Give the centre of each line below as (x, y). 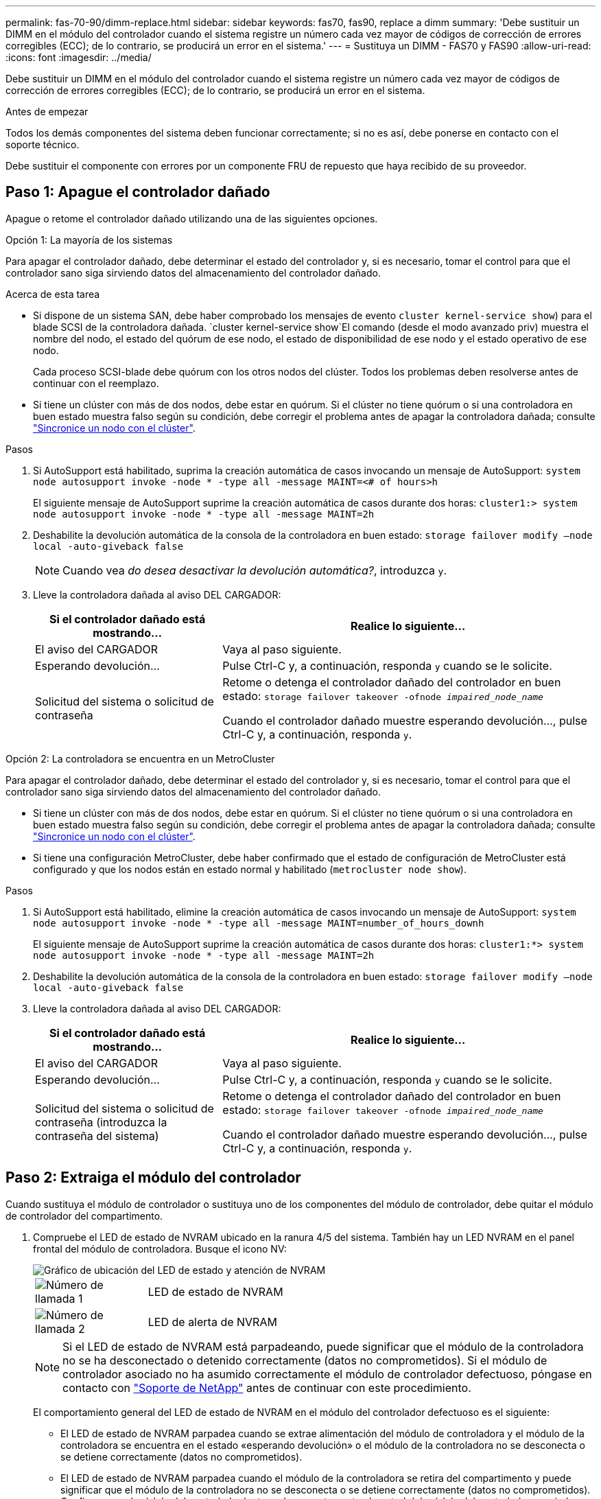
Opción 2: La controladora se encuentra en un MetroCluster (140, 758)
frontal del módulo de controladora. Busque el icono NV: (160, 1248)
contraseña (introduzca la (101, 1122)
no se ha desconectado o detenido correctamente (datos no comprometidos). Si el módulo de (305, 1360)
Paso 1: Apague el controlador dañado (138, 192)
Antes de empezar (47, 112)
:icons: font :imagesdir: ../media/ (79, 57)
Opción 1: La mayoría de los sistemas (89, 240)
